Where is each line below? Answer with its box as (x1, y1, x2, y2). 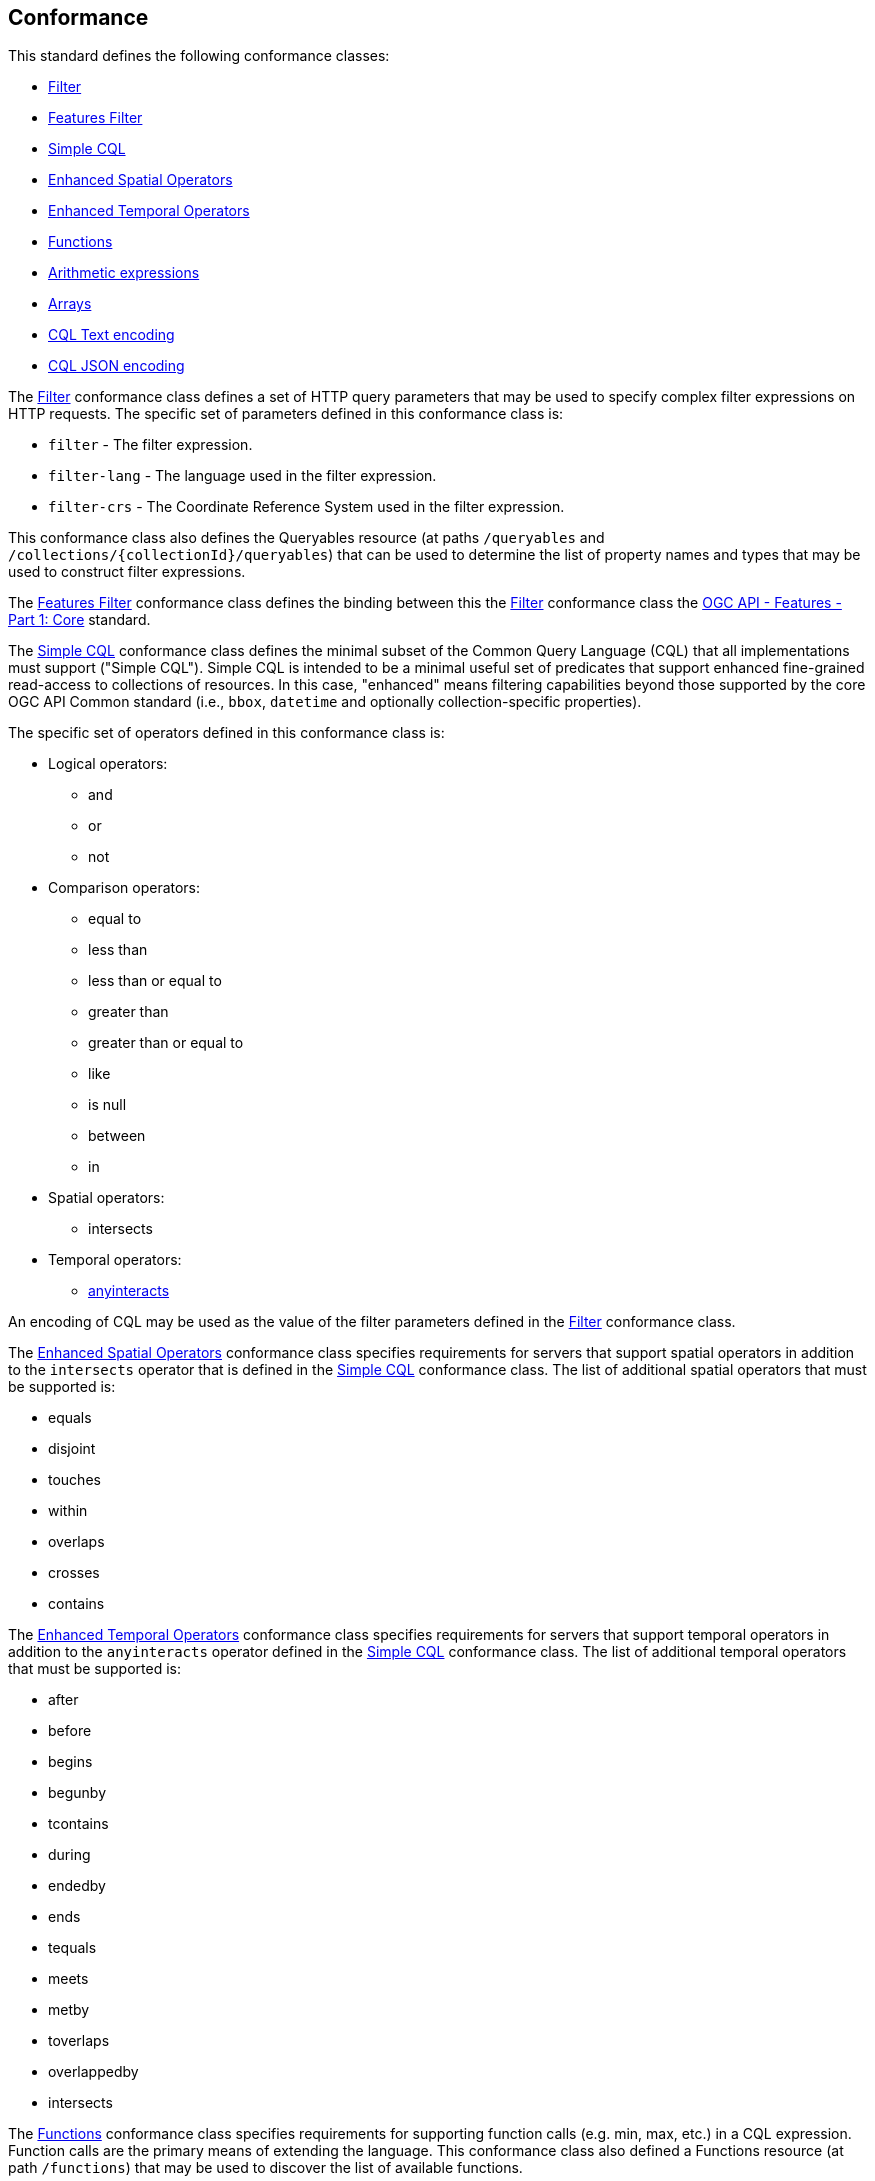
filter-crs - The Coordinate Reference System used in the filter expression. (48, 498, 565, 516)
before (48, 1722, 92, 1740)
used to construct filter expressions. (8, 563, 246, 581)
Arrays (48, 295, 92, 313)
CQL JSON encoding (48, 357, 185, 375)
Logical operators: (48, 755, 168, 773)
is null (88, 1096, 127, 1114)
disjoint (48, 1440, 96, 1458)
